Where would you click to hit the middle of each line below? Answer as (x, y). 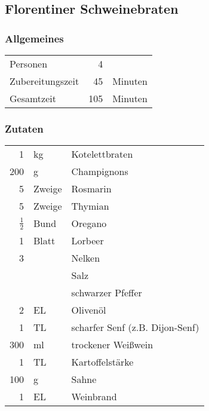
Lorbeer (87, 241)
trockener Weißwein (112, 345)
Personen (29, 64)
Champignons (100, 171)
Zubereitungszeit (44, 81)
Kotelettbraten (102, 154)
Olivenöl (89, 310)
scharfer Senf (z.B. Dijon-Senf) (135, 327)
